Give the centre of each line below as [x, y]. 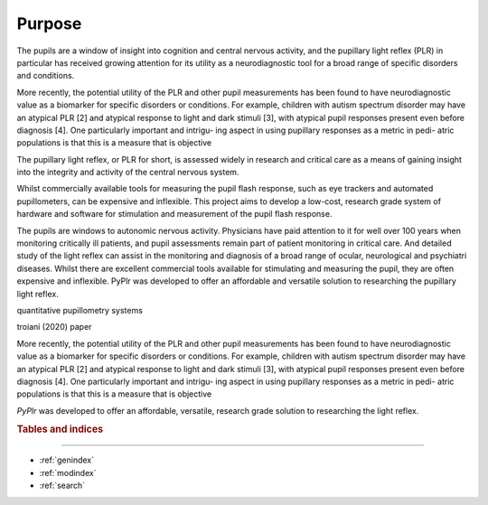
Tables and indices [60, 429]
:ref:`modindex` [68, 472]
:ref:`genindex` [67, 460]
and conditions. [46, 76]
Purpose [49, 23]
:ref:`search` [62, 486]
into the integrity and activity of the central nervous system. [128, 173]
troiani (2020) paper [54, 327]
